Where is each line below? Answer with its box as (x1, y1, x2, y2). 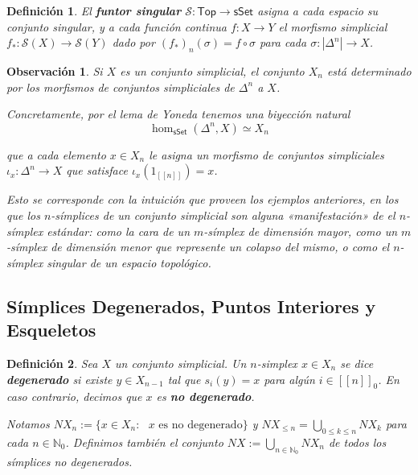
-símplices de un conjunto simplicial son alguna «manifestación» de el (51, 206, 395, 223)
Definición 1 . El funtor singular (6, 2, 182, 19)
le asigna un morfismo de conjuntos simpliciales (149, 146, 384, 163)
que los (6, 206, 40, 223)
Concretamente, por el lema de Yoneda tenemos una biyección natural (6, 105, 350, 122)
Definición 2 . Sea (6, 354, 98, 371)
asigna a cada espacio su (257, 2, 379, 19)
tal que (167, 370, 201, 387)
